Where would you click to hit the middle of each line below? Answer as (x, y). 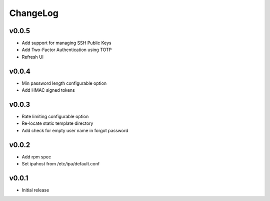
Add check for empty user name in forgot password (75, 130)
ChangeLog (34, 13)
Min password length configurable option (64, 83)
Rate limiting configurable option (55, 117)
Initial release (35, 190)
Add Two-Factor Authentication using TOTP (67, 50)
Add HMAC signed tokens (48, 90)
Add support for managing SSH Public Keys (67, 43)
